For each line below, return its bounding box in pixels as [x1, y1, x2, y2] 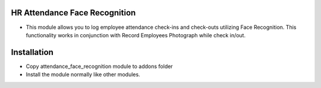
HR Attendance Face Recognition [11, 8, 136, 18]
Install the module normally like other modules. [26, 71, 140, 78]
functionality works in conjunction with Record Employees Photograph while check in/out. [26, 31, 246, 38]
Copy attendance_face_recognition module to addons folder [26, 63, 173, 70]
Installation [11, 47, 53, 57]
